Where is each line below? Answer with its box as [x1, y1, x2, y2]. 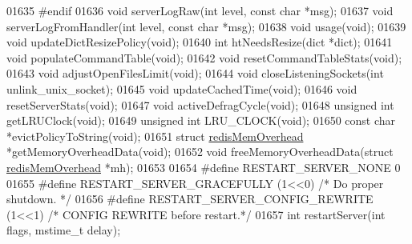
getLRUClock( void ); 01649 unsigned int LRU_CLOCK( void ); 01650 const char [6, 112, 396, 129]
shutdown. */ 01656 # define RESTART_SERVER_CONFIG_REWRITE [6, 190, 374, 207]
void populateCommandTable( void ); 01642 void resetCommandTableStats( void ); [6, 49, 402, 66]
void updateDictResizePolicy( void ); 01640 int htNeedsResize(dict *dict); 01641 [6, 34, 393, 50]
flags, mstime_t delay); [6, 222, 121, 238]
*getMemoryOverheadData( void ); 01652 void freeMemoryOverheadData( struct [6, 143, 394, 160]
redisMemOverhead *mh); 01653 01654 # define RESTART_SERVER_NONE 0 [6, 158, 401, 175]
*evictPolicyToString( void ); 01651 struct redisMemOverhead [6, 127, 304, 144]
